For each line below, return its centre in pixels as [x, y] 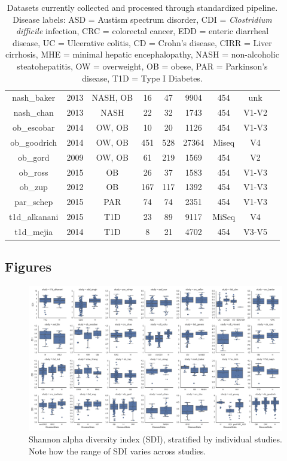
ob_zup [33, 187]
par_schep [34, 202]
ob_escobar [33, 127]
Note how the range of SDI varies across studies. [117, 451]
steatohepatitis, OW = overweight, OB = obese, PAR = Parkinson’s [142, 66]
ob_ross [33, 172]
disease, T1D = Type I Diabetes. [142, 78]
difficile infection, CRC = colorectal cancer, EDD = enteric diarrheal [142, 31]
